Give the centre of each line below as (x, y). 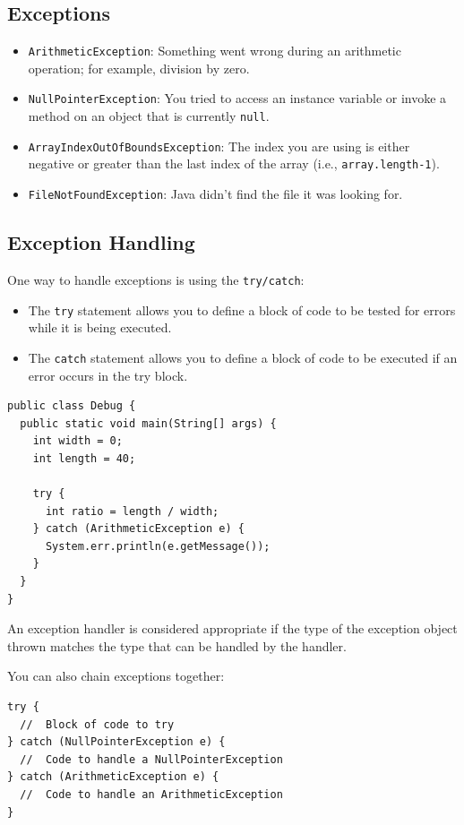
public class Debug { (72, 406)
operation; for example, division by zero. (139, 68)
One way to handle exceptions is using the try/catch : (156, 279)
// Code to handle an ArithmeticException (151, 794)
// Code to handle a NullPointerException (151, 759)
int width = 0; (77, 441)
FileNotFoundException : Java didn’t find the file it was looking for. (215, 194)
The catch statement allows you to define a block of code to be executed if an (243, 357)
